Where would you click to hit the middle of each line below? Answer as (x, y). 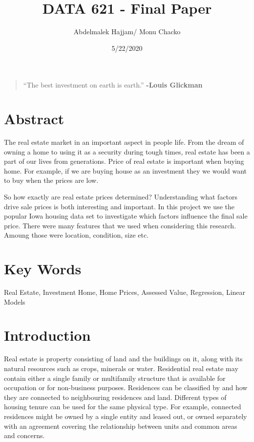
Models (15, 301)
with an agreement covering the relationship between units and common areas (121, 426)
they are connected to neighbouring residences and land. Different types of (115, 397)
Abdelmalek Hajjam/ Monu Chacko (127, 32)
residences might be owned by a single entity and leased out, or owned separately (126, 416)
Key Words (43, 269)
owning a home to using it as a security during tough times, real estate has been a (127, 151)
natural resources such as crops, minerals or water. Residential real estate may (121, 368)
